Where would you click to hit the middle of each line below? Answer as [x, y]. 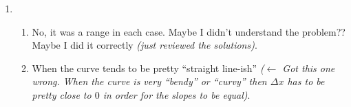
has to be [306, 81]
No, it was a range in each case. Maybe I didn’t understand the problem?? [189, 31]
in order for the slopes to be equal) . [177, 94]
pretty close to [62, 94]
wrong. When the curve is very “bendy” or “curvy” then [149, 81]
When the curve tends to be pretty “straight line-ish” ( [148, 68]
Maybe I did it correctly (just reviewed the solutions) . [145, 45]
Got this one [309, 68]
